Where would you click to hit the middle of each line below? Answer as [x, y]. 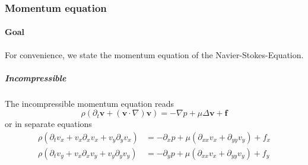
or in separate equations [48, 124]
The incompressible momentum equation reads [89, 103]
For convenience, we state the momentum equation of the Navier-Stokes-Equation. [154, 54]
